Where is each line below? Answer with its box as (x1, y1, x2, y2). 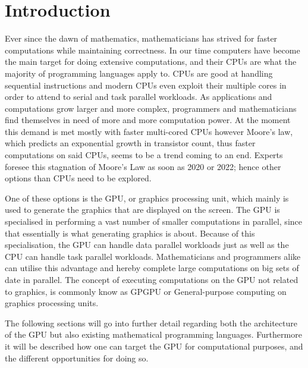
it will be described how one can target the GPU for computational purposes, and (5, 339, 303, 352)
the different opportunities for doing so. (5, 351, 149, 364)
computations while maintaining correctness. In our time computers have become (5, 43, 300, 56)
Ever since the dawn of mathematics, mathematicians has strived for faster (5, 32, 278, 45)
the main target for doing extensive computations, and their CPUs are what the (5, 55, 297, 68)
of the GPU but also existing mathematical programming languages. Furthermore (5, 328, 302, 341)
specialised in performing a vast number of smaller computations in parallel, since (5, 215, 302, 228)
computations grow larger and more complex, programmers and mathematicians (5, 102, 297, 114)
